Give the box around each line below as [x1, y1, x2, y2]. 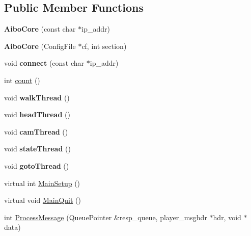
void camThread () [4, 126, 68, 137]
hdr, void [213, 212, 241, 222]
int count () [4, 74, 40, 85]
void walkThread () [4, 92, 70, 102]
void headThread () [4, 109, 70, 120]
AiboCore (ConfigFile [4, 40, 76, 51]
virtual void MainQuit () [4, 195, 81, 205]
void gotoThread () [4, 160, 69, 171]
